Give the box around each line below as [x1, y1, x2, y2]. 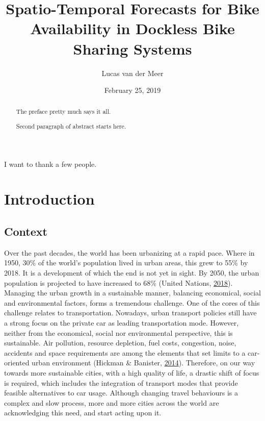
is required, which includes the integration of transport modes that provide [4, 377, 238, 388]
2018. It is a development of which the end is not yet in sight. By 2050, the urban [4, 267, 259, 278]
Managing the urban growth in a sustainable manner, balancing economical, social [4, 287, 261, 298]
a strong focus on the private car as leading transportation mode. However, [4, 317, 239, 328]
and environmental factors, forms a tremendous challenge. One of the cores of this [4, 297, 260, 308]
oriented [4, 357, 30, 368]
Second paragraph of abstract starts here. [16, 122, 126, 131]
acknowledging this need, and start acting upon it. [4, 407, 162, 418]
